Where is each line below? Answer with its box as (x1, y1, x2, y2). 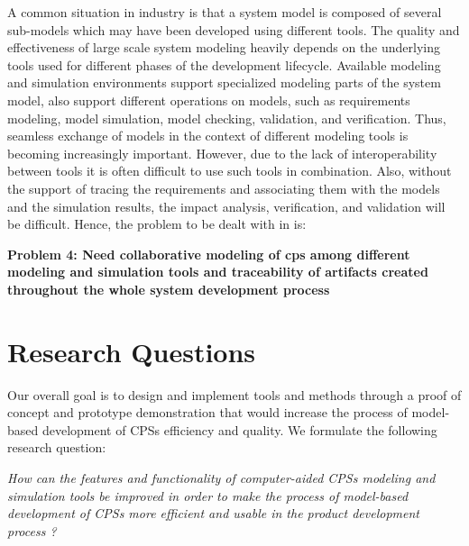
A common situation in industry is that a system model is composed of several (7, 3, 442, 21)
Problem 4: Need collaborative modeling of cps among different (7, 244, 410, 263)
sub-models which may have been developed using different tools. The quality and (7, 20, 460, 39)
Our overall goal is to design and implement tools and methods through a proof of (7, 385, 462, 404)
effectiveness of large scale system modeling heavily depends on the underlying (7, 38, 441, 57)
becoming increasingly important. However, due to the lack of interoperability (7, 143, 437, 162)
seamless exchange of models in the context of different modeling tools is (7, 126, 409, 145)
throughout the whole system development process (7, 279, 330, 298)
